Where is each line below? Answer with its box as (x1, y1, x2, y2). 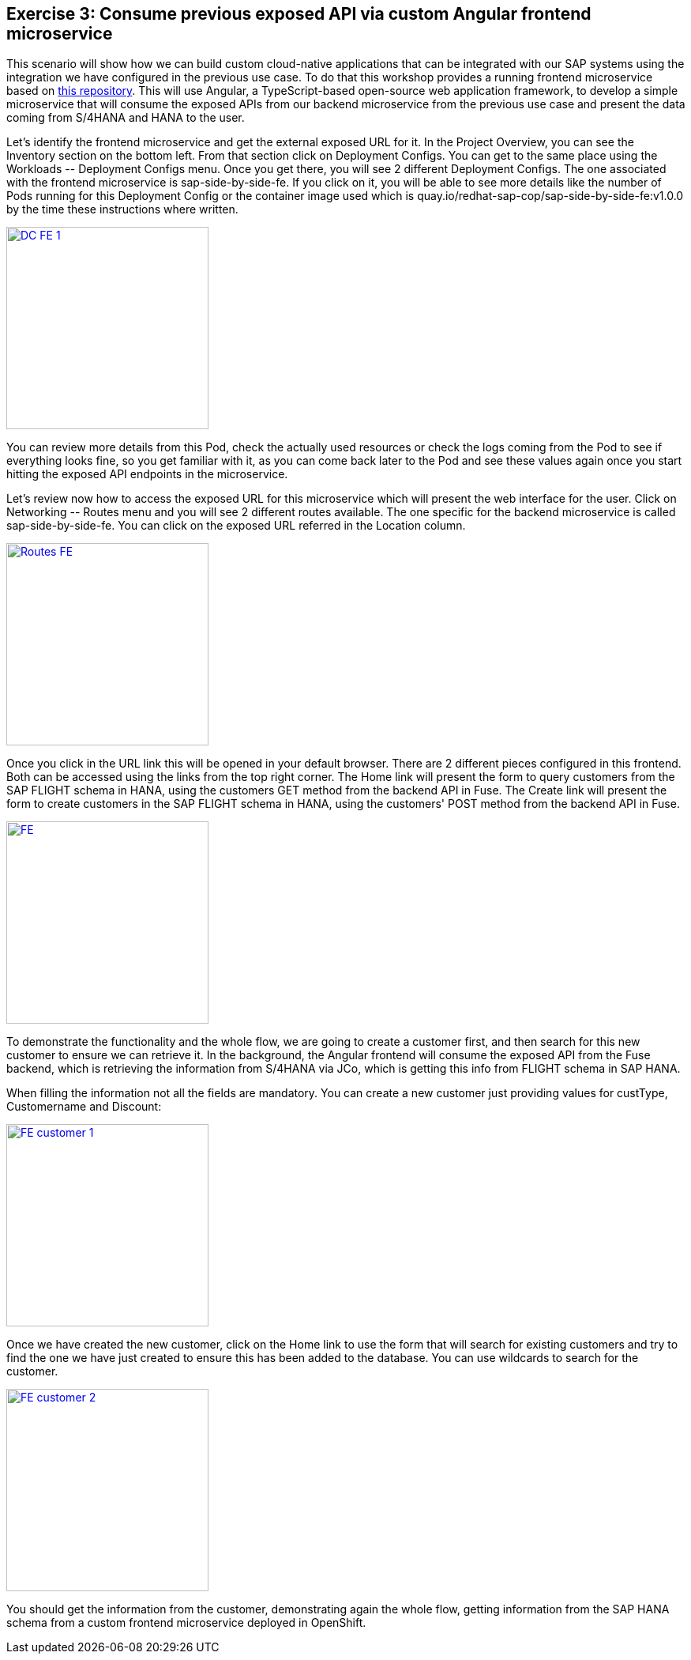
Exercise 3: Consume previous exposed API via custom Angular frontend (6, 4, 591, 24)
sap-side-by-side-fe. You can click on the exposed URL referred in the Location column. (6, 519, 466, 533)
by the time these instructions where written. (6, 202, 238, 217)
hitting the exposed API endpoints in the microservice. (6, 467, 288, 481)
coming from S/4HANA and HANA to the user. (6, 111, 245, 125)
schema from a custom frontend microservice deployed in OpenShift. (6, 1616, 366, 1630)
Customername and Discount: (6, 1100, 162, 1114)
